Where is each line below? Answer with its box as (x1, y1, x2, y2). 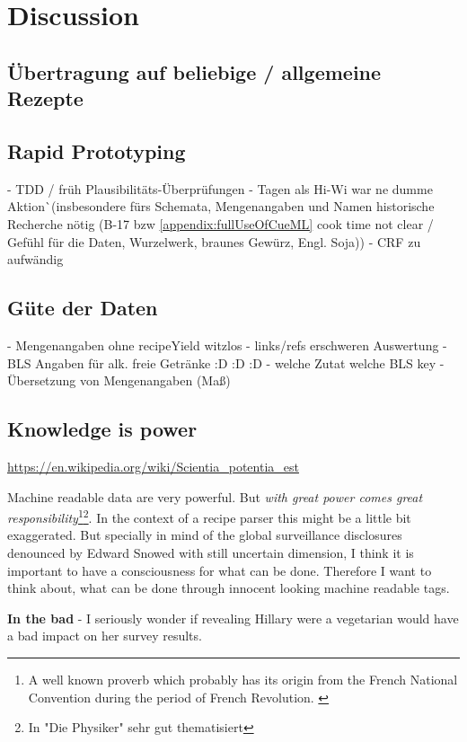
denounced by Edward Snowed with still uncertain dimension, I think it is (7, 543, 414, 561)
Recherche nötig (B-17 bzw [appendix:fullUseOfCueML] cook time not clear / (7, 214, 434, 233)
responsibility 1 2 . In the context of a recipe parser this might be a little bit (7, 506, 411, 526)
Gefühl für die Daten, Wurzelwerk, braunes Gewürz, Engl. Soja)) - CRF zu (7, 232, 421, 251)
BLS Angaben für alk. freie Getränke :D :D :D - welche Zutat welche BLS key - (7, 353, 445, 372)
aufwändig (7, 250, 64, 269)
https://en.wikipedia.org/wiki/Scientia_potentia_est (7, 456, 299, 475)
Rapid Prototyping (7, 137, 186, 164)
